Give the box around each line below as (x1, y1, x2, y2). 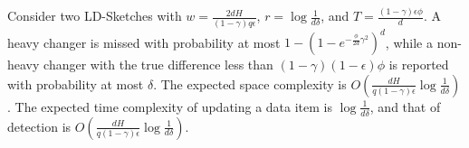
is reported (388, 55, 449, 74)
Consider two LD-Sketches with (7, 6, 182, 25)
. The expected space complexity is (153, 74, 347, 93)
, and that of (369, 97, 441, 116)
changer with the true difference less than (43, 55, 273, 74)
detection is (7, 116, 72, 135)
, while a (385, 32, 433, 51)
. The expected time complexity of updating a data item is (7, 97, 333, 116)
